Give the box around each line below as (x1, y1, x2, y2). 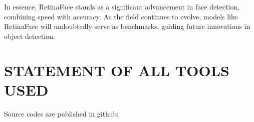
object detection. (4, 30, 55, 41)
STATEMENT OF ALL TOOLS (4, 60, 229, 80)
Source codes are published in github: (4, 108, 119, 119)
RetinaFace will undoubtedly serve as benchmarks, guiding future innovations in (4, 21, 250, 31)
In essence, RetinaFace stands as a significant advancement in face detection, (4, 1, 240, 11)
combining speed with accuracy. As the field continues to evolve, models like (4, 11, 238, 21)
